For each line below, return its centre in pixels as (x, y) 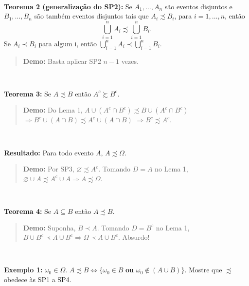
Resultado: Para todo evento (49, 152)
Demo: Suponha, (49, 227)
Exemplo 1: (23, 270)
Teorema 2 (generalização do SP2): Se (68, 6)
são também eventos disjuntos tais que (91, 16)
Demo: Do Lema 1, (53, 110)
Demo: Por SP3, (49, 169)
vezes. (130, 61)
